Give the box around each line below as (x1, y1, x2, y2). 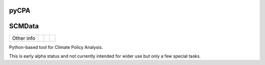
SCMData (9, 22, 39, 30)
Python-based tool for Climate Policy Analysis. (9, 44, 103, 50)
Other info (12, 35, 35, 42)
